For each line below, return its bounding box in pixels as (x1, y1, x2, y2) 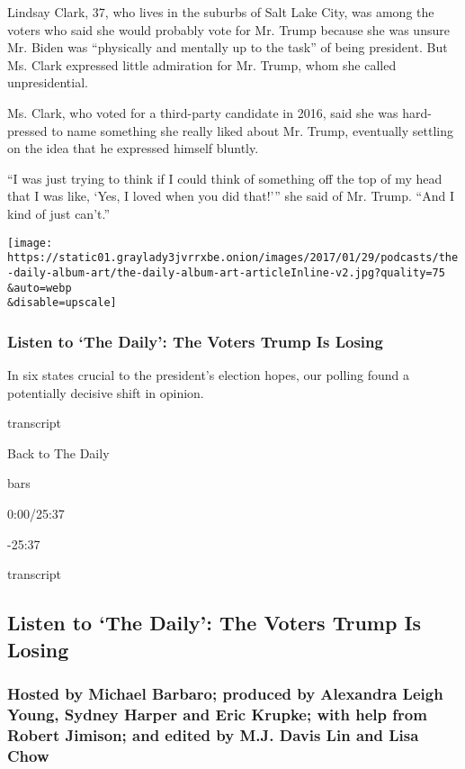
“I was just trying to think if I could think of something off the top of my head (7, 168, 443, 187)
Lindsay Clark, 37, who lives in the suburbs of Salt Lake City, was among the (7, 3, 434, 21)
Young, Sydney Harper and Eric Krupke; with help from (7, 702, 427, 725)
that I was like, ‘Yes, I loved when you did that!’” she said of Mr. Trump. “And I (7, 186, 454, 205)
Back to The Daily (7, 443, 110, 462)
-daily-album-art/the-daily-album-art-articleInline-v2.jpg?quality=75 (7, 266, 445, 279)
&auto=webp (7, 281, 72, 294)
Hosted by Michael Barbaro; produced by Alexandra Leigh (7, 682, 443, 704)
